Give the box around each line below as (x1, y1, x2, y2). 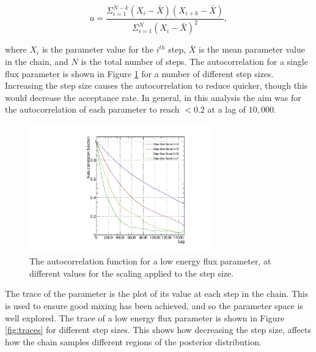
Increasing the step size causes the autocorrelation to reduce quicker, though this (5, 79, 308, 92)
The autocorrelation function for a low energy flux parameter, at (29, 255, 271, 268)
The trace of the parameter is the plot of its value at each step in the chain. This (5, 287, 309, 300)
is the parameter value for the (42, 43, 154, 56)
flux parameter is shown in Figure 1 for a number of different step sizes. (5, 67, 274, 80)
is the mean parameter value (199, 43, 306, 56)
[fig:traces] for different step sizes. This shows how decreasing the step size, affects (5, 323, 312, 336)
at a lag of (207, 103, 246, 116)
